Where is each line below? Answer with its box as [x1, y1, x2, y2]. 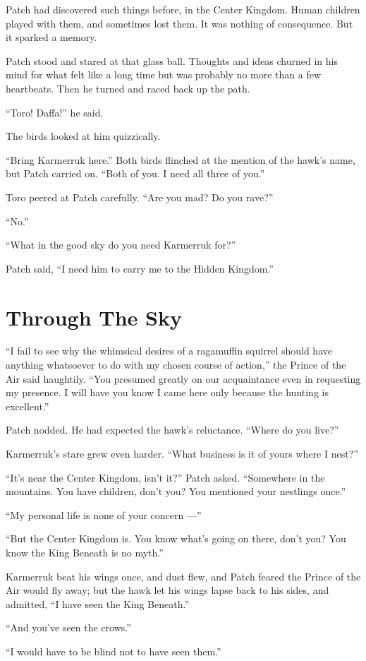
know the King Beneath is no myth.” [6, 544, 164, 559]
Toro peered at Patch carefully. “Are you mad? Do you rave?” [6, 189, 274, 204]
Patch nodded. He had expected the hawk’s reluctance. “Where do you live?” [6, 422, 339, 437]
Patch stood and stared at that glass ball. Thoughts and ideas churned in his [6, 53, 338, 68]
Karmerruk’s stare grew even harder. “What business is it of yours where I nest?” [6, 446, 358, 460]
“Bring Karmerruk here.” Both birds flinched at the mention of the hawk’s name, [6, 152, 355, 167]
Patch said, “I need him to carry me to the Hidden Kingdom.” [6, 261, 274, 275]
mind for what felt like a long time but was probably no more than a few [6, 67, 322, 82]
